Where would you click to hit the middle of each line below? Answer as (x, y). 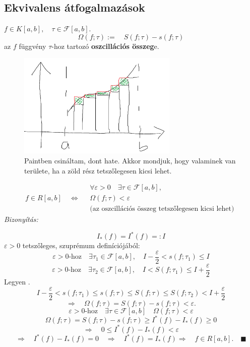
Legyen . (17, 282)
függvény (33, 46)
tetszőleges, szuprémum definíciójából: (81, 245)
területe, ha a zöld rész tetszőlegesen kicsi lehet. (98, 170)
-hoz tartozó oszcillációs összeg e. (105, 46)
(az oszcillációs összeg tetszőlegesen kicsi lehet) (162, 209)
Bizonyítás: (21, 219)
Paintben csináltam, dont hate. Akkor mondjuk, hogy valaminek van (130, 160)
